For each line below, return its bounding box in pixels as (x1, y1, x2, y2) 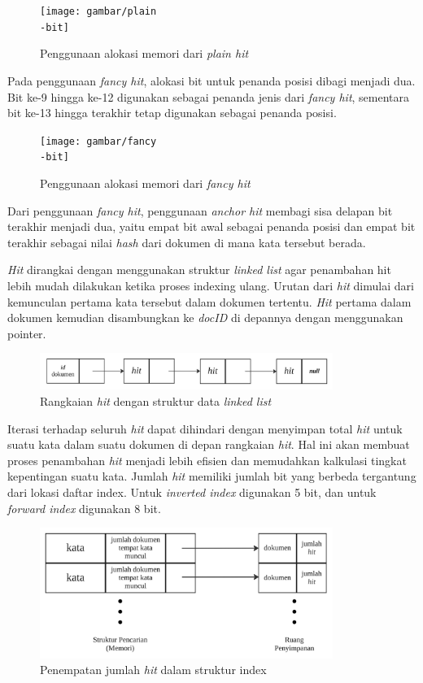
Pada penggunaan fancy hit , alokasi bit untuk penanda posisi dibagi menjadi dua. (7, 72, 416, 89)
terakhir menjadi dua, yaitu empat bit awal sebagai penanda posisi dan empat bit (7, 218, 416, 235)
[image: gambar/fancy (40, 135, 157, 147)
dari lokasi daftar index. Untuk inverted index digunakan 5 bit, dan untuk (7, 483, 377, 500)
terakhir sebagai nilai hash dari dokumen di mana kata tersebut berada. (7, 233, 366, 250)
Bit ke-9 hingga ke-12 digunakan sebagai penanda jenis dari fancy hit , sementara (7, 88, 410, 105)
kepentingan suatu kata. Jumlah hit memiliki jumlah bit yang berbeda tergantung (7, 468, 416, 485)
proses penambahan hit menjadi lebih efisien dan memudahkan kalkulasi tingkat (7, 451, 407, 468)
